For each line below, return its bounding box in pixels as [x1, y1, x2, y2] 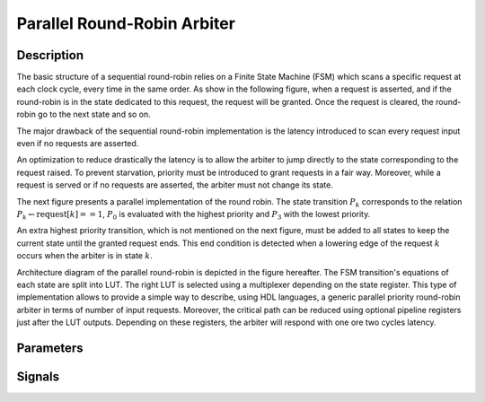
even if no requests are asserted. [16, 138, 139, 149]
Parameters [16, 340, 84, 355]
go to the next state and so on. [37, 109, 152, 120]
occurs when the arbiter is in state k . [16, 250, 153, 261]
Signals [16, 369, 60, 384]
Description [16, 48, 84, 63]
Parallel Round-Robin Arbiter [16, 13, 235, 33]
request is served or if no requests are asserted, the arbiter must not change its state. [16, 179, 334, 190]
